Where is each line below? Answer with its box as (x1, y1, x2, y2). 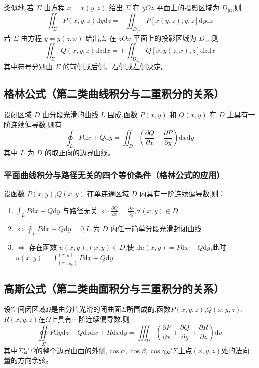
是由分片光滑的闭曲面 (51, 304, 121, 314)
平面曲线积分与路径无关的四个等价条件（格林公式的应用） (4, 168, 225, 181)
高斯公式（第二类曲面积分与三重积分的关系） (4, 280, 224, 296)
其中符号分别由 (4, 61, 53, 72)
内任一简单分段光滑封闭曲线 (110, 223, 202, 234)
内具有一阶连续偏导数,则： (139, 188, 226, 199)
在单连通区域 (87, 188, 129, 199)
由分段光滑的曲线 (42, 109, 98, 120)
